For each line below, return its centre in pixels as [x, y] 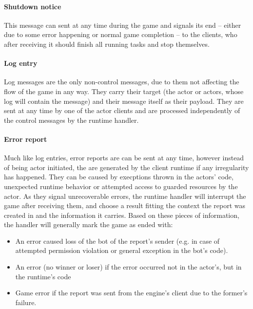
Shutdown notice [33, 6]
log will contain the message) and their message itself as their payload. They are [124, 101]
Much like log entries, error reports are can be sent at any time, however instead [124, 158]
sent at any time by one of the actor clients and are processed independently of [122, 110]
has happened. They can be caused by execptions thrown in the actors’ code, [119, 177]
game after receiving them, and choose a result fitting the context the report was [125, 205]
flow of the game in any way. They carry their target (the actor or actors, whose [124, 91]
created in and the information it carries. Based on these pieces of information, [122, 215]
